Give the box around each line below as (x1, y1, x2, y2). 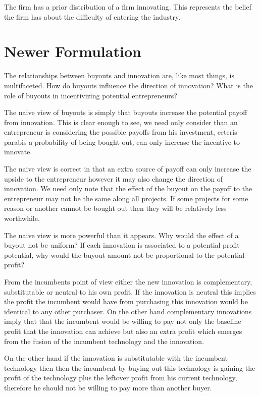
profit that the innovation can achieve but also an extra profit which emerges (4, 325, 242, 336)
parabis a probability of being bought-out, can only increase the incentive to (4, 136, 240, 147)
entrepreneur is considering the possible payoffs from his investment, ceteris (4, 127, 237, 137)
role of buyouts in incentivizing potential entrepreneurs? (4, 90, 177, 100)
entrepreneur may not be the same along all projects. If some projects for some (4, 193, 248, 203)
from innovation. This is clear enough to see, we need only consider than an (4, 117, 238, 127)
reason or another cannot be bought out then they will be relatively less (4, 203, 227, 213)
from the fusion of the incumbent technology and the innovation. (4, 335, 204, 346)
